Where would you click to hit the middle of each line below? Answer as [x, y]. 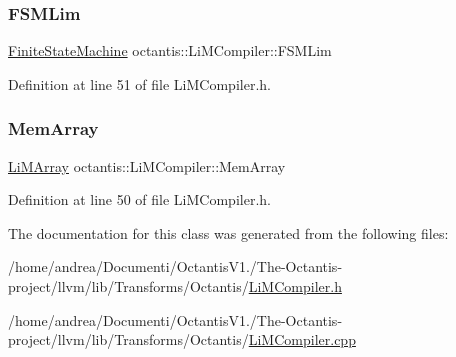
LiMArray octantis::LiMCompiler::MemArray [147, 165]
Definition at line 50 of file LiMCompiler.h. [139, 199]
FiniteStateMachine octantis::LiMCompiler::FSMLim [170, 50]
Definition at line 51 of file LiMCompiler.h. [139, 83]
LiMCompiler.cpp [302, 339]
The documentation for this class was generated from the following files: [228, 232]
